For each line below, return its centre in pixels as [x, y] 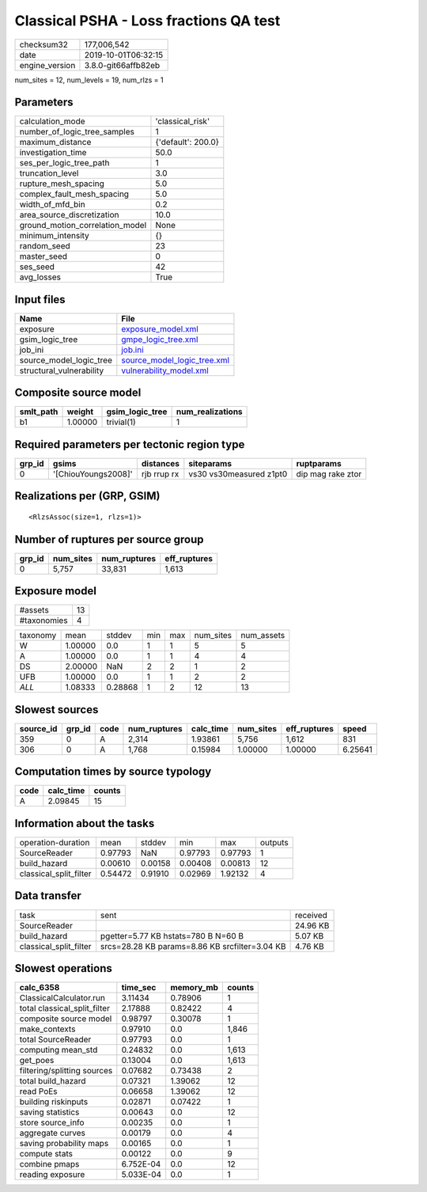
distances [160, 463]
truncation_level [49, 173]
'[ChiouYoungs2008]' [93, 474]
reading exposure [52, 1175]
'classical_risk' [182, 121]
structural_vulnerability [62, 370]
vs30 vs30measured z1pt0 [238, 474]
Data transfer [48, 896]
